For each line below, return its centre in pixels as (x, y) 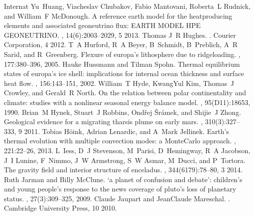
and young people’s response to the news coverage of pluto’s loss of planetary (120, 189)
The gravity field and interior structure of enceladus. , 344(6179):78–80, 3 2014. (123, 170)
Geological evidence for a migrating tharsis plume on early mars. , (103, 121)
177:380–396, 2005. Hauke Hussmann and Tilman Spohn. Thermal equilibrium (122, 64)
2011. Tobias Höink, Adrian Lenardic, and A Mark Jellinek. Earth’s (127, 131)
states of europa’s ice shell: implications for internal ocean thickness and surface (124, 73)
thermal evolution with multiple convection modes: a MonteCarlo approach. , (120, 141)
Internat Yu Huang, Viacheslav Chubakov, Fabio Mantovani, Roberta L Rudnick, (127, 6)
